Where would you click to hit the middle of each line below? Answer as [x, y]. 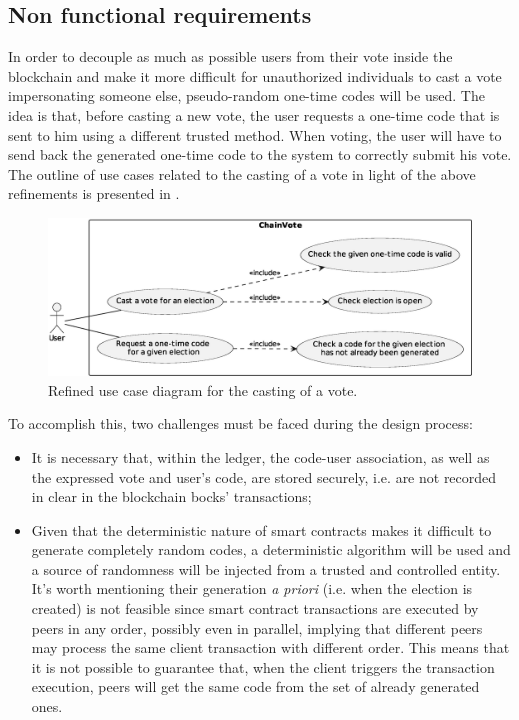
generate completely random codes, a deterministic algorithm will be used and [271, 549]
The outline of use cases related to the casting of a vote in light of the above [242, 173]
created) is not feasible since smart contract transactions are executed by [255, 608]
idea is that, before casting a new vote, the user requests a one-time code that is [254, 114]
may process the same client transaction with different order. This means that [270, 647]
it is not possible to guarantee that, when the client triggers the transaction [263, 666]
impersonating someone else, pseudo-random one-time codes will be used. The [246, 95]
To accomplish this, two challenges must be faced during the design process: [240, 423]
